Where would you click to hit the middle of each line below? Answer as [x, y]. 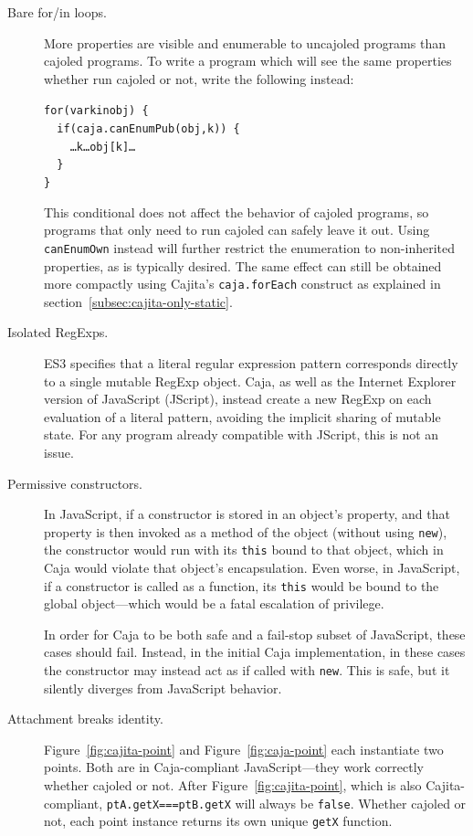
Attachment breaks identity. [85, 719]
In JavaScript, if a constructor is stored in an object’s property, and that [247, 514]
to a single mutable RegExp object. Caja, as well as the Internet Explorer [250, 381]
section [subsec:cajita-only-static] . [138, 301]
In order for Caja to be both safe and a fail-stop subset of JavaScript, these [255, 634]
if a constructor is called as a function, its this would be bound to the [242, 585]
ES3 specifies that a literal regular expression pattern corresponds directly [251, 362]
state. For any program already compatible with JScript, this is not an [242, 434]
